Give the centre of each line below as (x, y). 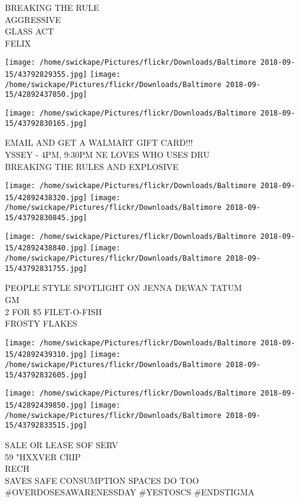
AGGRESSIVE (33, 19)
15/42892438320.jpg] (46, 197)
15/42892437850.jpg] (46, 95)
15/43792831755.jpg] (46, 268)
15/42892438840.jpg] (46, 248)
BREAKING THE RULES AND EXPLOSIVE (92, 166)
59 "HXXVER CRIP (43, 456)
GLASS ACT (29, 31)
